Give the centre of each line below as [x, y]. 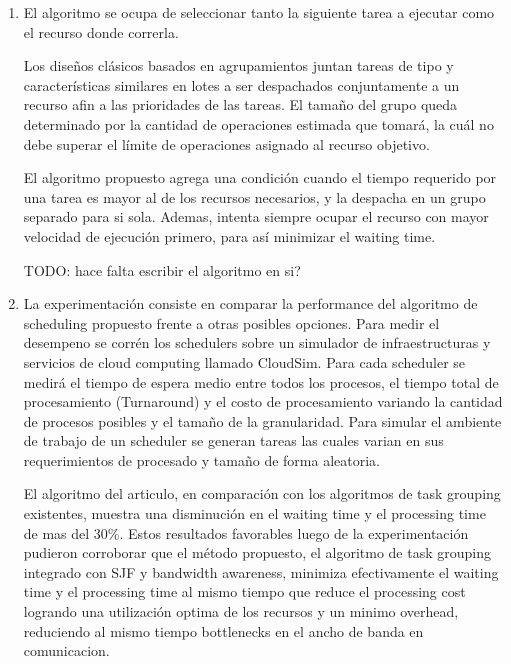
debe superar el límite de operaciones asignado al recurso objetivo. [226, 143]
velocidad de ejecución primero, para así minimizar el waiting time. [229, 235]
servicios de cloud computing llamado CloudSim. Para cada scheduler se [244, 361]
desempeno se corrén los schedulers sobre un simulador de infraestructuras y [257, 342]
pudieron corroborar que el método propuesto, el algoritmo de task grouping [257, 552]
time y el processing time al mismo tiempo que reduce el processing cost [244, 591]
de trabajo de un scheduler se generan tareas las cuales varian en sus [233, 440]
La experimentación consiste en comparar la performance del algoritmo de [250, 303]
